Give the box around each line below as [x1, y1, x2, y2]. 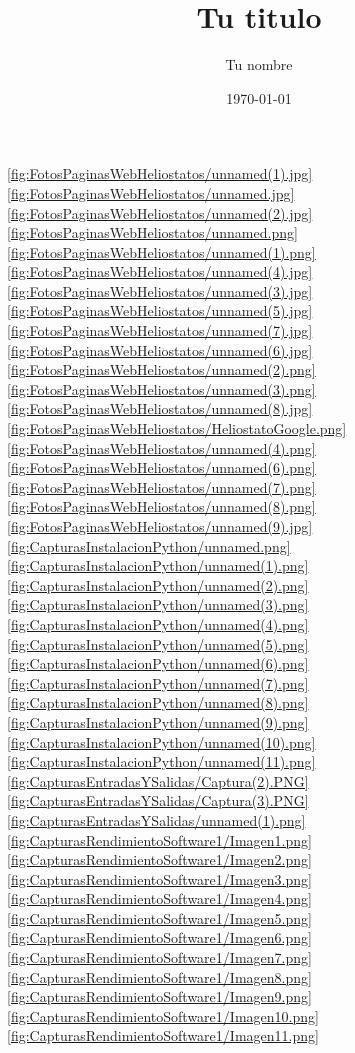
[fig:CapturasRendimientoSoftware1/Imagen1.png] [7, 829, 312, 850]
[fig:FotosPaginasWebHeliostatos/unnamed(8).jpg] [7, 398, 313, 419]
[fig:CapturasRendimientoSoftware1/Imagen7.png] [7, 947, 312, 968]
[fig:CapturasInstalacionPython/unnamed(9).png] [7, 711, 309, 732]
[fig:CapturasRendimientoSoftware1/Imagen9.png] [7, 986, 312, 1007]
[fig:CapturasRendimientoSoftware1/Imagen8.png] [7, 966, 312, 987]
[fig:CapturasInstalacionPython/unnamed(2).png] [7, 574, 309, 595]
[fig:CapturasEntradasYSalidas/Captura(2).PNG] [7, 770, 309, 791]
